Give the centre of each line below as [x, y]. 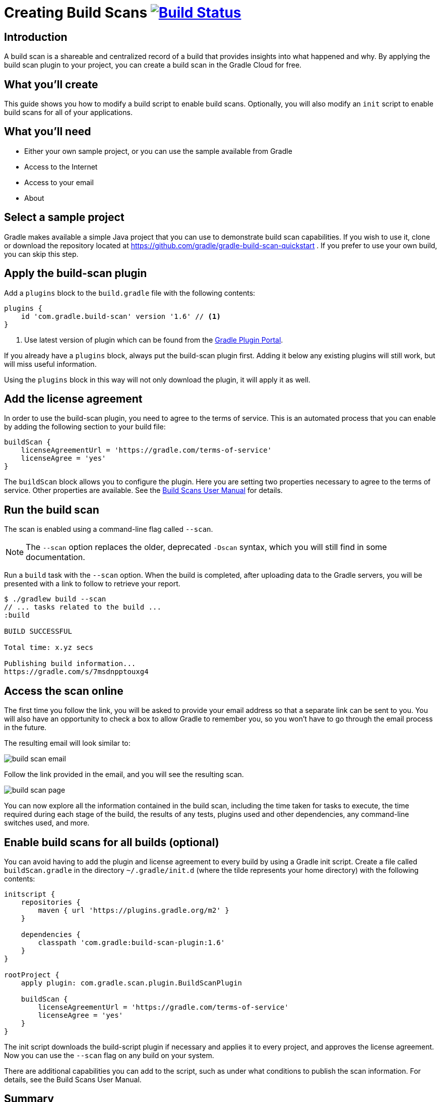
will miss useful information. [50, 364]
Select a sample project [64, 217]
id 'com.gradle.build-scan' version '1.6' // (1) [121, 316]
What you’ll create [51, 84]
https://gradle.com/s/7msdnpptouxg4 [76, 672]
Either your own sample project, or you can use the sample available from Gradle [158, 151]
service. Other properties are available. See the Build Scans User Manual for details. [143, 490]
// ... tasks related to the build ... [83, 607]
